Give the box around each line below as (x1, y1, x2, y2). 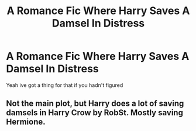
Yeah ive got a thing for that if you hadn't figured (6, 81, 123, 89)
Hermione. (6, 117, 46, 127)
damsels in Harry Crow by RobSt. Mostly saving (6, 108, 183, 118)
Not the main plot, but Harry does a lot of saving (6, 99, 184, 109)
